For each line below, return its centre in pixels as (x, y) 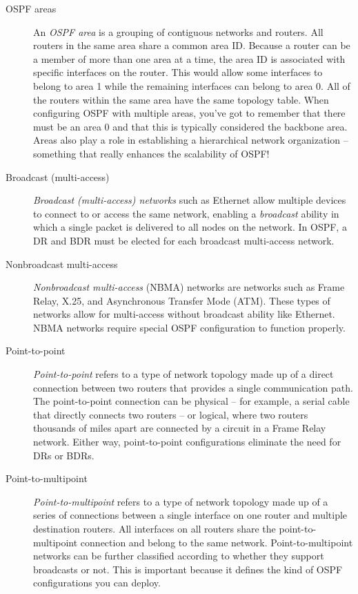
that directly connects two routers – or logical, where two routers (171, 414)
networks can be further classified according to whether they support (179, 556)
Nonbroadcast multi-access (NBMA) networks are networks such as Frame (189, 287)
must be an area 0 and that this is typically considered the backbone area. (190, 126)
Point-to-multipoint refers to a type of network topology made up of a (181, 501)
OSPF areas (31, 8)
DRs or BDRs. (64, 455)
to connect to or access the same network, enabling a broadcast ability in (186, 213)
